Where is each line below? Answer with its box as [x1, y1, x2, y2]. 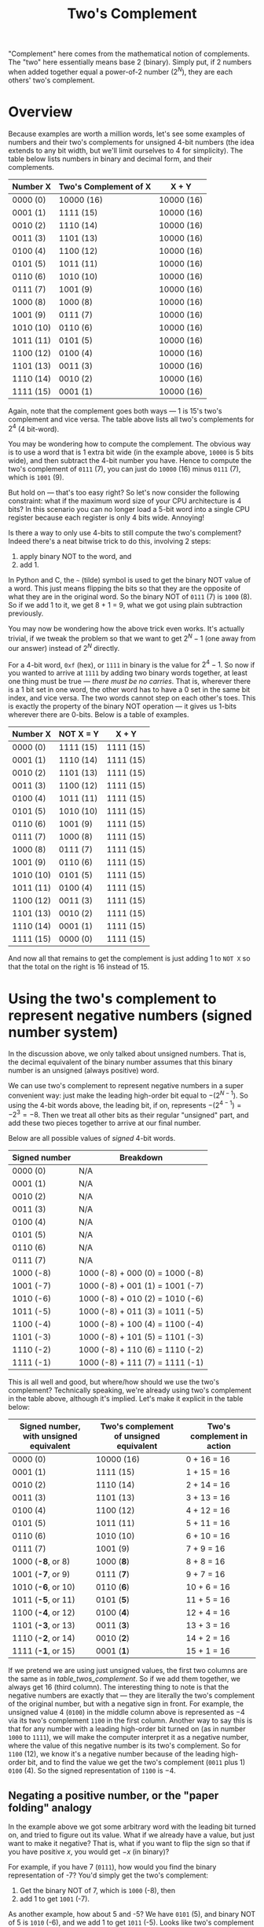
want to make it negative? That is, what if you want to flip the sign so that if [8, 1839, 251, 1848]
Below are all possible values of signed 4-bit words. [8, 1134, 176, 1143]
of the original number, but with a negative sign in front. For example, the [8, 1699, 244, 1708]
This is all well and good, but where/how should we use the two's [8, 1377, 220, 1387]
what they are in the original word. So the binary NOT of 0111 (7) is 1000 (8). [8, 592, 252, 601]
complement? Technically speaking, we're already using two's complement [8, 1385, 251, 1396]
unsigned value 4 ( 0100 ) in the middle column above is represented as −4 [8, 1708, 245, 1717]
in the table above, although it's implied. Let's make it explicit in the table [8, 1394, 244, 1403]
